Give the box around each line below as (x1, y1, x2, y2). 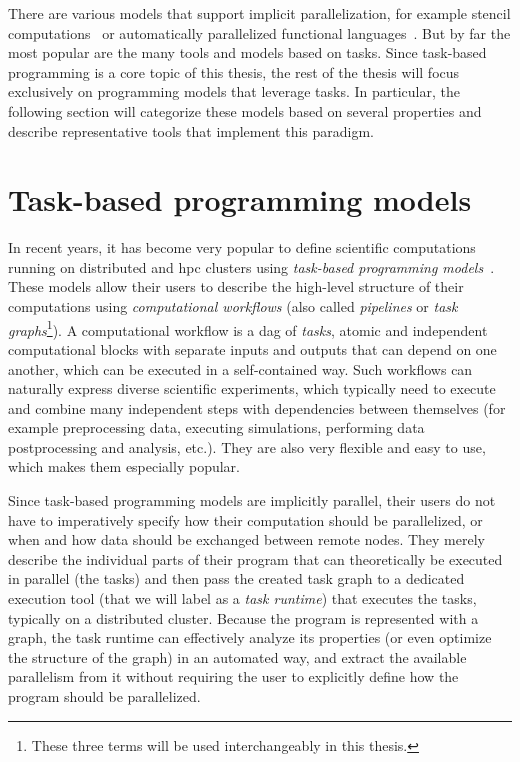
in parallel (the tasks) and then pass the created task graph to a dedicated (8, 568, 465, 589)
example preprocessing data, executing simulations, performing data (8, 417, 425, 438)
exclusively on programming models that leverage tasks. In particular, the (8, 81, 461, 102)
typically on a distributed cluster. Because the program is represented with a (8, 607, 479, 628)
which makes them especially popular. (8, 456, 240, 477)
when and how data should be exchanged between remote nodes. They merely (8, 529, 485, 550)
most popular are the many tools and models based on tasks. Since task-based (8, 42, 487, 63)
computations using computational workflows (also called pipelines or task (8, 296, 458, 317)
